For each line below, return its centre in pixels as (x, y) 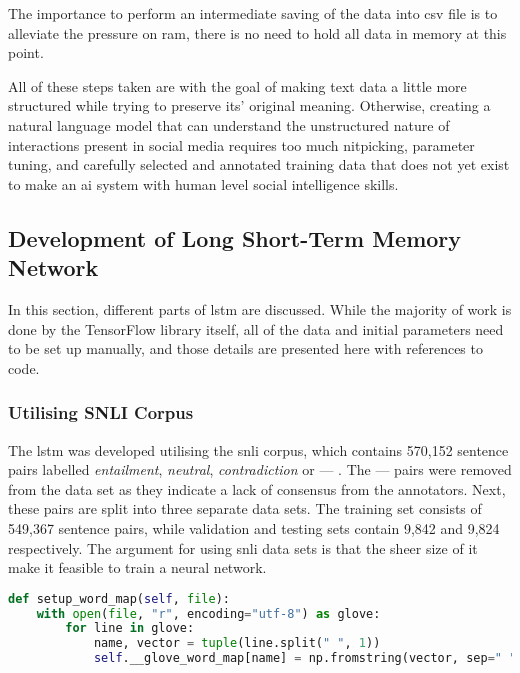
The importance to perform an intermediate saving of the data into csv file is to (253, 13)
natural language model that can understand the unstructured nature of (229, 124)
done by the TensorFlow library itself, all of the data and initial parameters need (256, 328)
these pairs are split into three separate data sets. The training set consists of (245, 508)
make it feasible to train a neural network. (137, 567)
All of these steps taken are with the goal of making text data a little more (237, 85)
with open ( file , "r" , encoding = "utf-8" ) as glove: (208, 613)
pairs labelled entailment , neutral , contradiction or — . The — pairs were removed (260, 469)
